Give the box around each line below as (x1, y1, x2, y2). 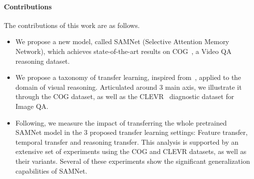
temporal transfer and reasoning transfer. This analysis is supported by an (15, 136, 239, 147)
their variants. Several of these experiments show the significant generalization (15, 155, 250, 166)
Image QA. (15, 101, 48, 111)
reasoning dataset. (15, 55, 70, 66)
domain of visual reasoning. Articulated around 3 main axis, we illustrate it (15, 81, 242, 92)
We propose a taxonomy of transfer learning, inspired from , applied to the (15, 72, 241, 82)
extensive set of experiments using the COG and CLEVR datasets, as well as (15, 146, 247, 156)
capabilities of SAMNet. (15, 165, 88, 176)
